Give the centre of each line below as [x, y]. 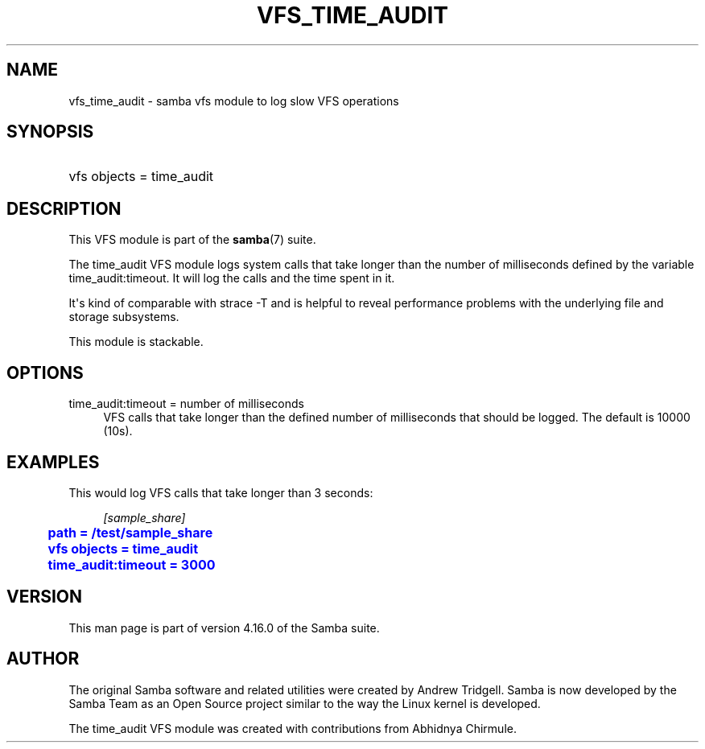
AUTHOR [43, 659]
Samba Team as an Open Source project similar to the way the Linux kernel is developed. [305, 703]
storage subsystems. [124, 317]
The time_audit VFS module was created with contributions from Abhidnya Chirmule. [293, 728]
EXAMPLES [53, 462]
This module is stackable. [136, 342]
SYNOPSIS [50, 132]
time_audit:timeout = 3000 [132, 564]
